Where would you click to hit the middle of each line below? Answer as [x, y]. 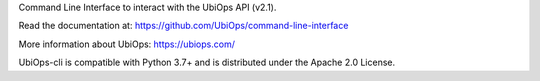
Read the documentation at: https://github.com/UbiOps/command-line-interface [183, 26]
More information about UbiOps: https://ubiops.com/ [126, 44]
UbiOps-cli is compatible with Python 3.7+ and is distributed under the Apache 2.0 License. [207, 62]
